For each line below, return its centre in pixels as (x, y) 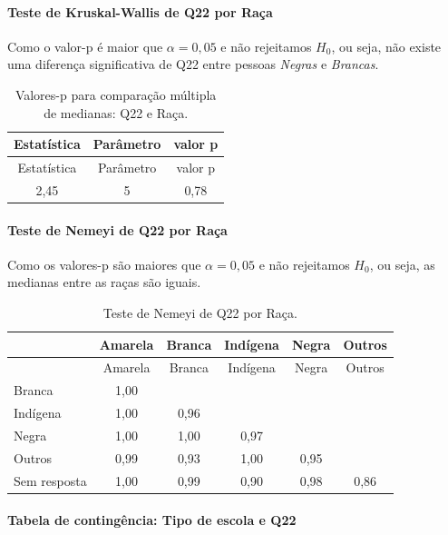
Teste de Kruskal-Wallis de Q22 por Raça (140, 11)
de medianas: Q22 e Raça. (116, 112)
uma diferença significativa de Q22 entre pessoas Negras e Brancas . (193, 64)
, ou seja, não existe (386, 46)
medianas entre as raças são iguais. (104, 282)
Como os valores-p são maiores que (104, 264)
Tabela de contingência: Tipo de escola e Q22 (152, 520)
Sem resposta (50, 480)
